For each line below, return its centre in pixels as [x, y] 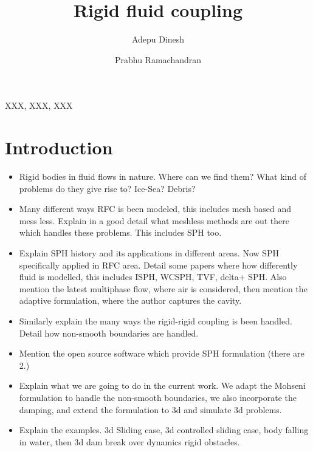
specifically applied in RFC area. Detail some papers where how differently [158, 265]
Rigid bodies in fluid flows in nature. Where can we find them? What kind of [163, 176]
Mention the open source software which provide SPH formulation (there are [162, 353]
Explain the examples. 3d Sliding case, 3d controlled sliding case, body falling [164, 430]
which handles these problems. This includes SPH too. [120, 232]
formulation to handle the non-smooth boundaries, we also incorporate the [158, 397]
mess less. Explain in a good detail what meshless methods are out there [154, 220]
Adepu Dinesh [158, 39]
